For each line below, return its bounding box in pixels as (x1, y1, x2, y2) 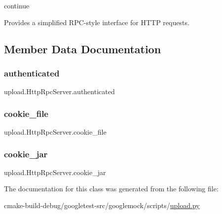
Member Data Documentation (4, 41, 161, 56)
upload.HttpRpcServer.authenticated (4, 86, 115, 97)
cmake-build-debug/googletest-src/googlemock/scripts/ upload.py (4, 200, 200, 210)
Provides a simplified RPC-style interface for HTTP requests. (4, 17, 189, 27)
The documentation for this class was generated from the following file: (4, 183, 219, 194)
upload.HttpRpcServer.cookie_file (4, 127, 107, 137)
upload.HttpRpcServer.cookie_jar (4, 167, 106, 177)
